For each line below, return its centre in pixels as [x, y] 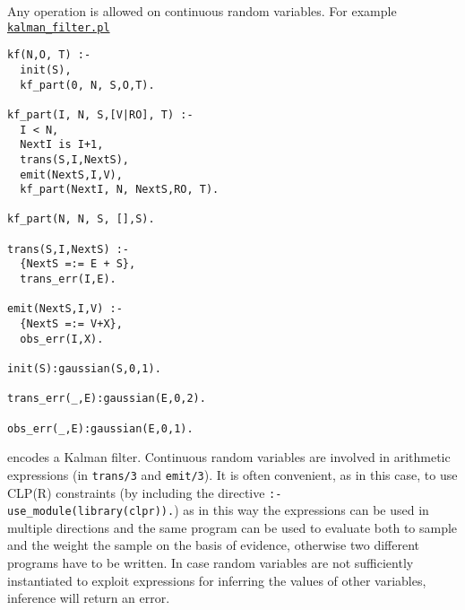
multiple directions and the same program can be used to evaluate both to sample [232, 527]
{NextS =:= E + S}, [78, 264]
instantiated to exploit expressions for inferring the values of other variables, [217, 580]
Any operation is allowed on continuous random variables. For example [202, 11]
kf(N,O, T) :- [49, 55]
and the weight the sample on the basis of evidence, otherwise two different [213, 545]
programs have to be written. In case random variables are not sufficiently [211, 563]
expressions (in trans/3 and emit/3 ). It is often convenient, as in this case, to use [232, 474]
